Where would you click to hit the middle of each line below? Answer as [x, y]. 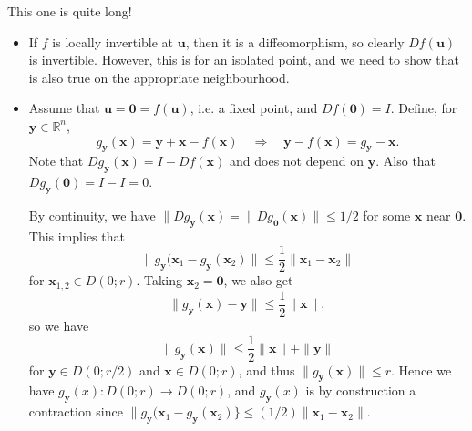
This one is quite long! [70, 11]
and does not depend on [297, 161]
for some [387, 215]
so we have [59, 325]
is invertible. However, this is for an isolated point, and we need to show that [244, 60]
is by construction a [361, 390]
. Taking [159, 280]
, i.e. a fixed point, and [254, 108]
